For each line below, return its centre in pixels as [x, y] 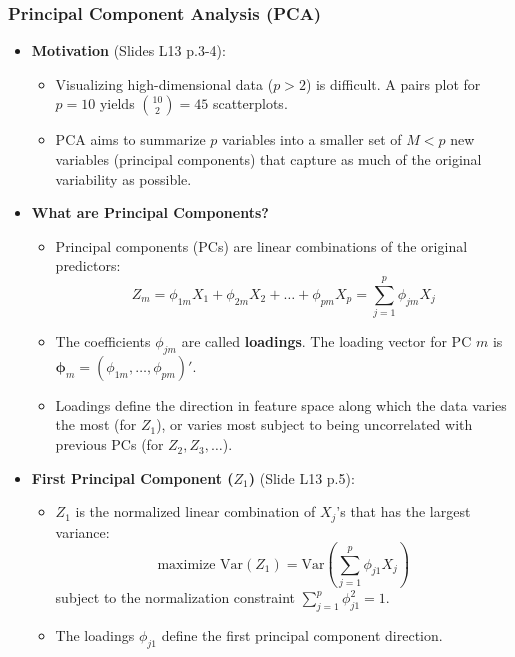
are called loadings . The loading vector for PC [326, 341]
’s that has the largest [403, 511]
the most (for [96, 424]
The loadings [95, 634]
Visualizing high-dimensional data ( [164, 83]
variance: [82, 531]
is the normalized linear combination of [195, 511]
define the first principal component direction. [302, 634]
